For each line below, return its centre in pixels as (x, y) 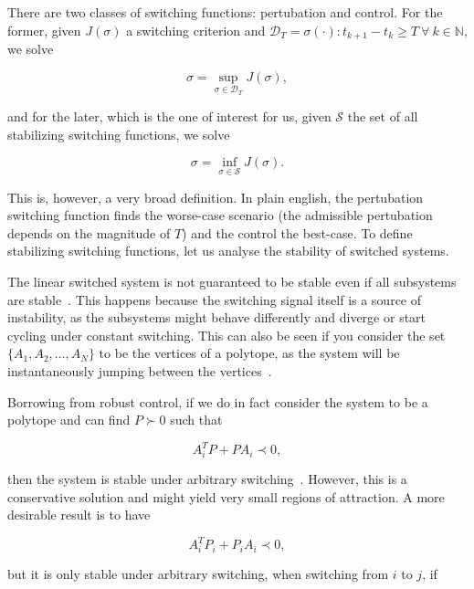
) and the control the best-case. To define (297, 232)
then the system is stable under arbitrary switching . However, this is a (207, 479)
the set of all (383, 116)
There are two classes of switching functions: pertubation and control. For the (225, 12)
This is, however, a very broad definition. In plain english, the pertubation (216, 197)
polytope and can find (69, 420)
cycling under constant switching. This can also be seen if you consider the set (226, 335)
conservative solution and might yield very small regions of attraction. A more (226, 496)
